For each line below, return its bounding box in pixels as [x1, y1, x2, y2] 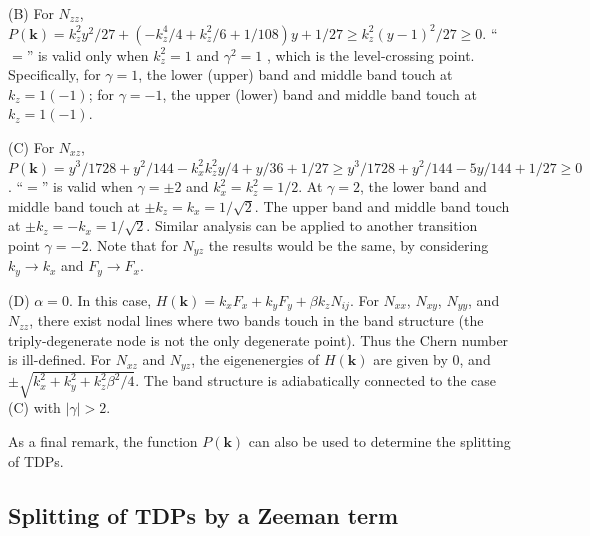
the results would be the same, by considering [208, 234, 489, 255]
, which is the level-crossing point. [266, 44, 475, 65]
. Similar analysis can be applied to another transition [146, 215, 478, 236]
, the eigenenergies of [191, 349, 320, 370]
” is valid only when [26, 44, 149, 65]
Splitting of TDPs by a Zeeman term [8, 499, 399, 530]
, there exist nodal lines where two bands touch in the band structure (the [29, 310, 484, 331]
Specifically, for [8, 64, 101, 85]
